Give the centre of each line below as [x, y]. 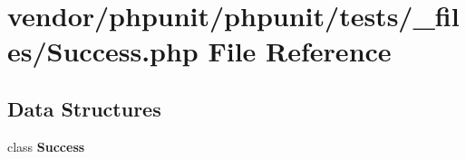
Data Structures [84, 108]
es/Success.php [103, 51]
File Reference [300, 51]
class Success [46, 146]
